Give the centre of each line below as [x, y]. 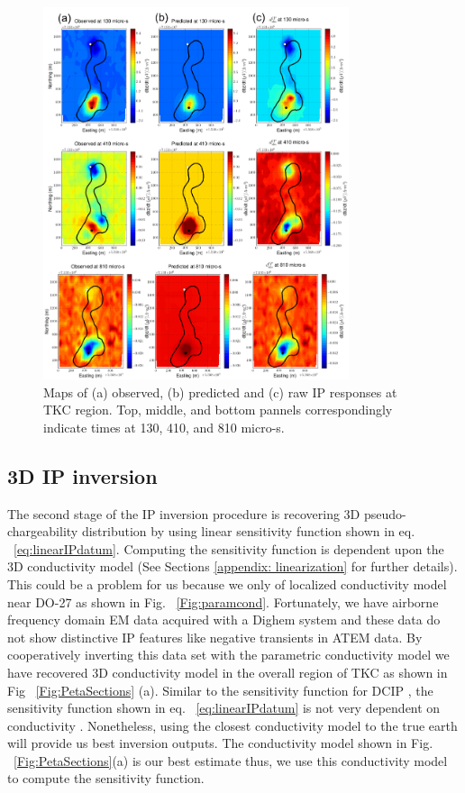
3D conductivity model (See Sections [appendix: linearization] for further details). [232, 566]
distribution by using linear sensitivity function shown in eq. [248, 531]
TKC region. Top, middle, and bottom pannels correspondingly [218, 410]
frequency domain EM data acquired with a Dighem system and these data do [224, 620]
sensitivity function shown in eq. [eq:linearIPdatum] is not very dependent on [224, 708]
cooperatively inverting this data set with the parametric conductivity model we [228, 655]
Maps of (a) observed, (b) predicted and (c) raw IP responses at [220, 392]
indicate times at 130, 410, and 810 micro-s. [164, 427]
